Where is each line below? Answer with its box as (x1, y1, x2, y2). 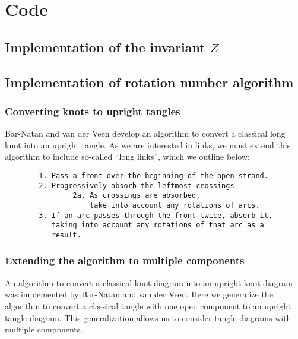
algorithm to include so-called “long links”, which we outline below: (5, 150, 250, 163)
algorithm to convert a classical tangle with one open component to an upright (5, 299, 291, 312)
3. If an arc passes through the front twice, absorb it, (39, 211, 273, 220)
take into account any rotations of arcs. (90, 201, 260, 210)
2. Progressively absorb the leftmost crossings (39, 181, 234, 190)
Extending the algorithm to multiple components (5, 253, 245, 268)
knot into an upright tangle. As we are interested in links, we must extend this (5, 138, 291, 151)
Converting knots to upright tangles (5, 103, 180, 118)
